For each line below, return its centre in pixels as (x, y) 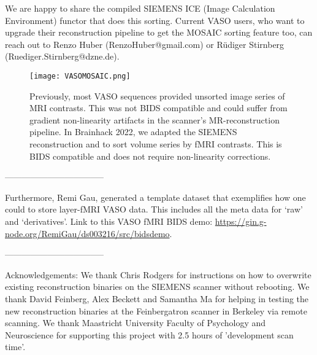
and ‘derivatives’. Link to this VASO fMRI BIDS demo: (109, 221)
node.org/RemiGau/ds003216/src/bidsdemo (87, 233)
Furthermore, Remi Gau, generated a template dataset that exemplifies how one (155, 197)
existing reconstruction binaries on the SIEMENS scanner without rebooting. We (157, 287)
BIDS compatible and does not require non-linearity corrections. (150, 156)
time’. (15, 347)
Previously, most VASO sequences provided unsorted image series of (157, 96)
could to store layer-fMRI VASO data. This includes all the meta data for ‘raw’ (154, 209)
